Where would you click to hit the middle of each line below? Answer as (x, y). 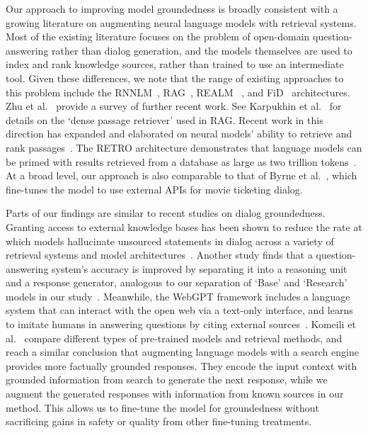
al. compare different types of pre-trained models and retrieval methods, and (174, 338)
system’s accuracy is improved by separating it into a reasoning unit (200, 268)
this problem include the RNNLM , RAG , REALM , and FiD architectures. (178, 92)
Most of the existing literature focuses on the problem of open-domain (158, 36)
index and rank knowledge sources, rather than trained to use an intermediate (175, 64)
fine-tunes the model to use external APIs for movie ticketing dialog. (154, 189)
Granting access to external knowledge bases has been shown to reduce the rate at (184, 226)
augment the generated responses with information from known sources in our (175, 394)
